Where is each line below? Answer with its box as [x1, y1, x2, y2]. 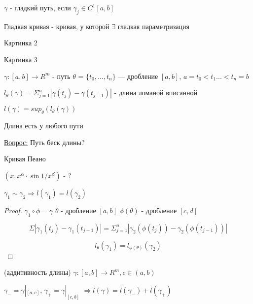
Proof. [4, 205, 22, 215]
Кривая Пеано [4, 153, 46, 164]
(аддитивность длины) [4, 267, 71, 277]
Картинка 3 [4, 54, 37, 64]
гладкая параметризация [117, 21, 189, 31]
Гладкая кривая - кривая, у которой [4, 21, 109, 31]
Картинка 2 [4, 38, 37, 48]
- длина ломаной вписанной [114, 87, 197, 98]
